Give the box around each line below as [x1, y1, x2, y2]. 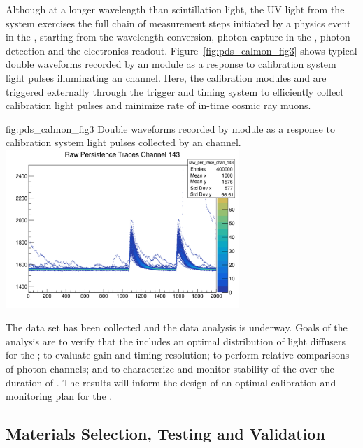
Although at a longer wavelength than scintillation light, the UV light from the [6, 2, 345, 16]
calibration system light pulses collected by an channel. [6, 135, 241, 150]
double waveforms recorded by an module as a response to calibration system [6, 57, 336, 71]
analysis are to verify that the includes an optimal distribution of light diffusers [6, 333, 346, 348]
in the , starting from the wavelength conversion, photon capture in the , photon [6, 29, 350, 44]
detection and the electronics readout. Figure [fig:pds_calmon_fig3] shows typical [6, 43, 357, 57]
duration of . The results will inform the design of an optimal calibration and [6, 375, 336, 389]
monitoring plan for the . [6, 389, 113, 403]
